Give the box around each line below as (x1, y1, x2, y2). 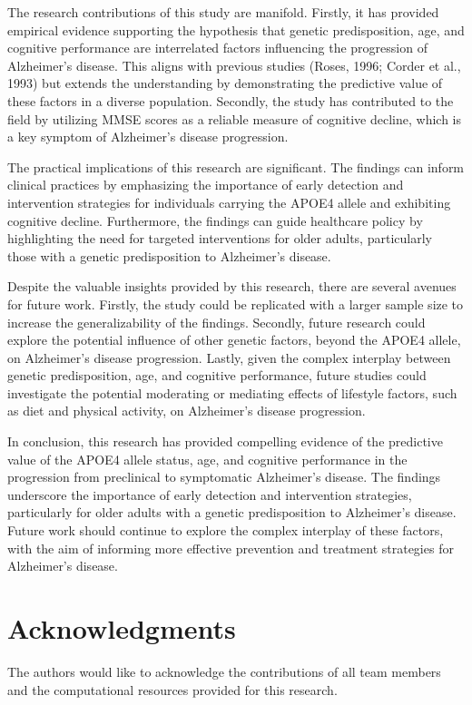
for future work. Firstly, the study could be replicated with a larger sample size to (7, 294, 464, 313)
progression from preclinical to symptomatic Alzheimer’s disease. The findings (7, 467, 441, 486)
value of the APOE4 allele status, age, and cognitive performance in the (7, 449, 408, 468)
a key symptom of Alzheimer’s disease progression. (7, 127, 289, 146)
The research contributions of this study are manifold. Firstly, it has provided (7, 3, 439, 21)
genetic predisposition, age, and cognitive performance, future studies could (7, 366, 427, 385)
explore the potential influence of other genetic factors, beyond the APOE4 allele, (7, 330, 461, 349)
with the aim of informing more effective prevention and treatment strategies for (7, 538, 454, 557)
